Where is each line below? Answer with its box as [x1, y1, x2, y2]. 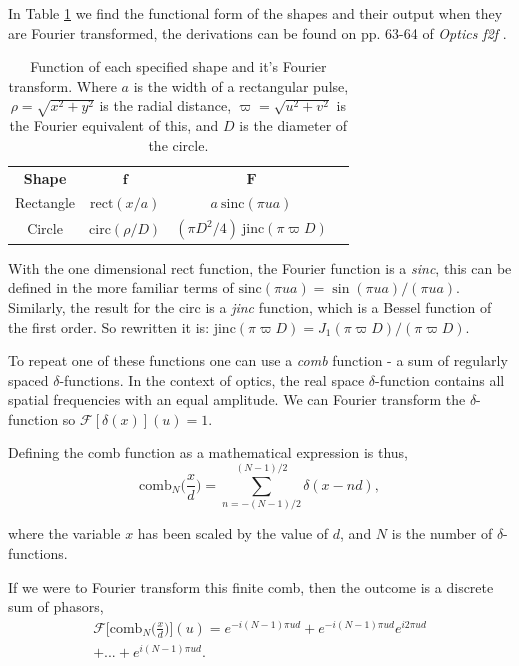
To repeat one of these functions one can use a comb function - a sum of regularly [8, 350, 508, 371]
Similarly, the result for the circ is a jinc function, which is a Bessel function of [8, 296, 492, 317]
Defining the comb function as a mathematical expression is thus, [8, 442, 408, 463]
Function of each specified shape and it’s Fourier [30, 56, 327, 77]
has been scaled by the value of [137, 523, 329, 544]
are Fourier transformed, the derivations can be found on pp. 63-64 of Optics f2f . [8, 22, 507, 43]
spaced [8, 369, 49, 390]
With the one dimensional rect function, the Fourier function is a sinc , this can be [8, 257, 512, 278]
